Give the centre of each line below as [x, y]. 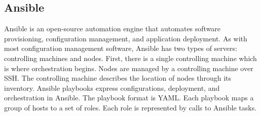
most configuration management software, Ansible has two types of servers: [121, 48]
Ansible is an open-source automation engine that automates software [113, 28]
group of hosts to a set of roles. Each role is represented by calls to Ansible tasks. [130, 107]
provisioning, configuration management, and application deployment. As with [126, 38]
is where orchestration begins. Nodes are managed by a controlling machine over [129, 68]
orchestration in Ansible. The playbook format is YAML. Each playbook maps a [129, 98]
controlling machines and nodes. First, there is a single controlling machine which [130, 58]
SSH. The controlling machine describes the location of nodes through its [118, 78]
